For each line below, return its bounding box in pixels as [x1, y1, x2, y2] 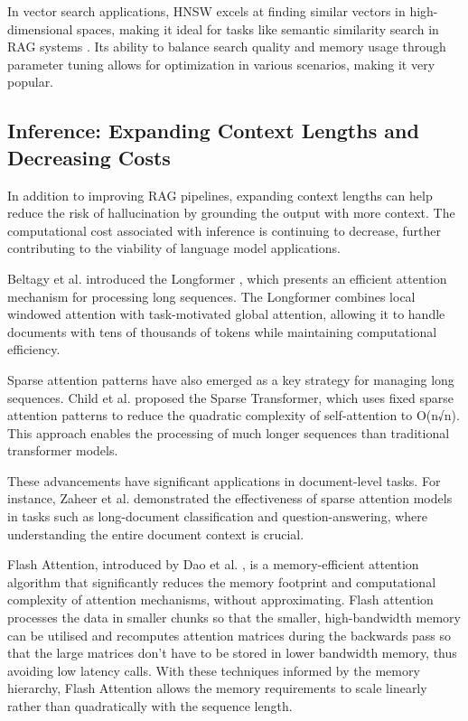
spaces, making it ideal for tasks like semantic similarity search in [77, 19, 439, 38]
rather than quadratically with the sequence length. [7, 697, 293, 715]
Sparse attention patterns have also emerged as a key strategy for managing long [7, 370, 454, 389]
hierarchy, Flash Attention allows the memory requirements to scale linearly [7, 679, 427, 698]
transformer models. [7, 441, 118, 460]
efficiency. [7, 340, 61, 359]
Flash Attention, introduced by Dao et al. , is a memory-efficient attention [7, 555, 419, 574]
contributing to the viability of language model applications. [7, 239, 341, 257]
